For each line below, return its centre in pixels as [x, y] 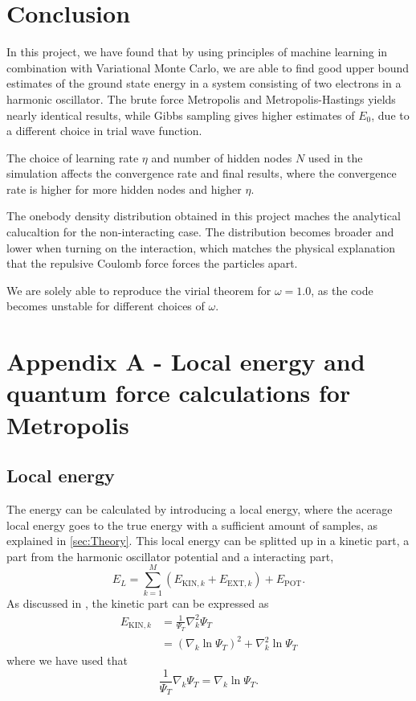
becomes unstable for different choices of [106, 306]
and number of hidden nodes [222, 157]
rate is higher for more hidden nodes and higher [124, 189]
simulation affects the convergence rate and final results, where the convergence [202, 173]
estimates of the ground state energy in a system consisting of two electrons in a [204, 83]
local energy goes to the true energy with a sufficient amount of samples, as [192, 525]
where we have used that [67, 660]
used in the [335, 157]
